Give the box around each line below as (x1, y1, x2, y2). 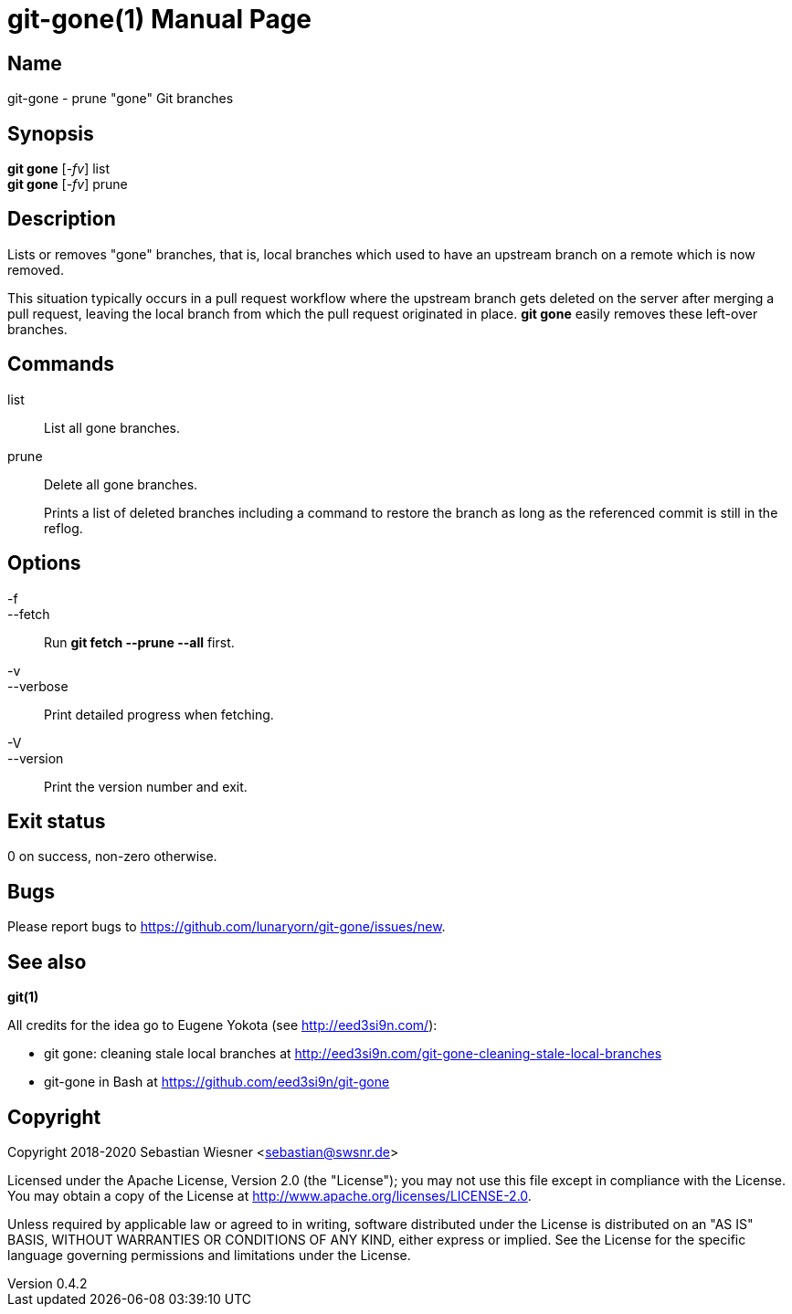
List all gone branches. (44, 419, 180, 436)
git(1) (7, 989, 39, 1005)
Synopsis (7, 121, 94, 145)
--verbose (7, 678, 69, 694)
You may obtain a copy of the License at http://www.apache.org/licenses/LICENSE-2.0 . (7, 1187, 532, 1204)
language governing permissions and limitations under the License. (7, 1246, 411, 1263)
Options (7, 552, 81, 575)
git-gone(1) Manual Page (7, 4, 312, 35)
